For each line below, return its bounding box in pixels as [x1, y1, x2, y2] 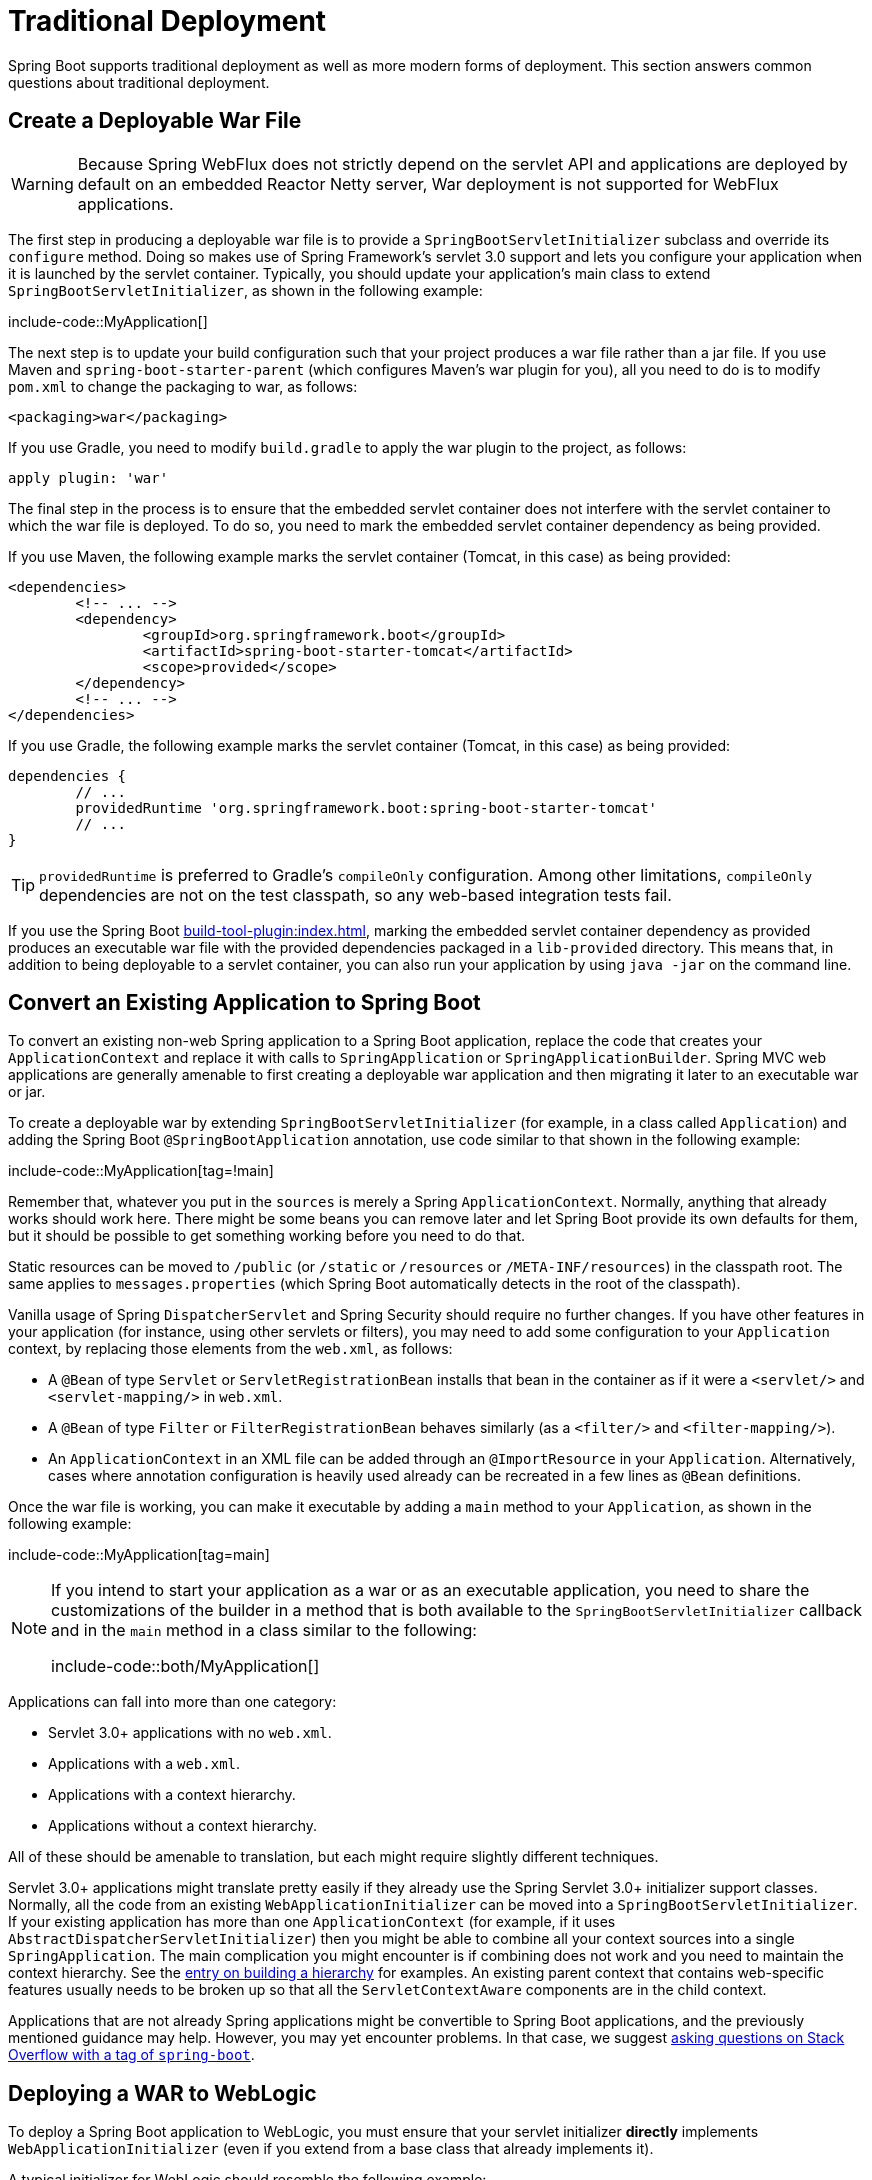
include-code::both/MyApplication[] [51, 1656, 320, 1677]
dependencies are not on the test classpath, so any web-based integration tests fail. [39, 884, 672, 905]
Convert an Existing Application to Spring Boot [8, 990, 481, 1016]
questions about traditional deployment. [8, 73, 270, 91]
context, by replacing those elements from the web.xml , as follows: [8, 1340, 453, 1358]
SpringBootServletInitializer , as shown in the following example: [8, 281, 483, 299]
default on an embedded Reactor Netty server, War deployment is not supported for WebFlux [77, 173, 779, 194]
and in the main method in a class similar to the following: [51, 1620, 477, 1641]
